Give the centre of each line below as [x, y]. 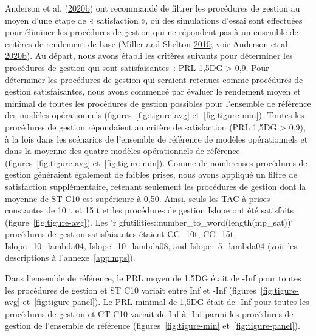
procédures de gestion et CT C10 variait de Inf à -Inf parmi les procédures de [149, 313]
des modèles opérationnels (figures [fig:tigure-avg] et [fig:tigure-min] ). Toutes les [155, 115]
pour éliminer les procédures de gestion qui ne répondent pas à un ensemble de [152, 32]
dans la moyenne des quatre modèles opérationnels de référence [122, 151]
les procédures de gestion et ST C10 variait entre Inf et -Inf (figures [131, 290]
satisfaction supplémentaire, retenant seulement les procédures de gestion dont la [156, 186]
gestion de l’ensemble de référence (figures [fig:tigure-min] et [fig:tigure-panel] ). [153, 325]
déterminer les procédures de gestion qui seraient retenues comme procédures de [154, 79]
